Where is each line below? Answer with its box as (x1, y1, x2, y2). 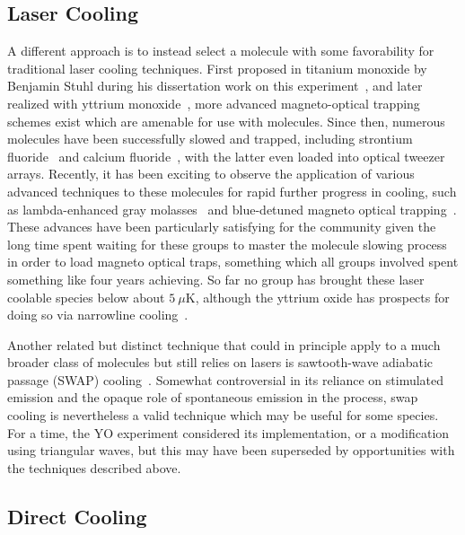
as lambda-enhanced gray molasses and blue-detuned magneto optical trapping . (7, 199, 457, 218)
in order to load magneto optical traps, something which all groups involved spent (7, 252, 459, 271)
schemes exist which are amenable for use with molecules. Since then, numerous (7, 111, 445, 130)
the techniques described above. (7, 458, 181, 477)
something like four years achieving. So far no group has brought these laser (7, 269, 425, 288)
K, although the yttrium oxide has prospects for (185, 287, 450, 306)
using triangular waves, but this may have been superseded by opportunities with (7, 441, 455, 460)
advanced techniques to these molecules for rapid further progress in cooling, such (7, 181, 457, 200)
